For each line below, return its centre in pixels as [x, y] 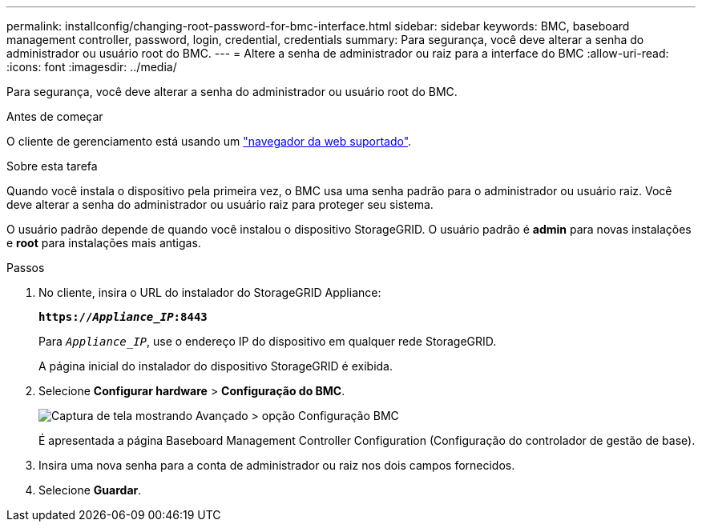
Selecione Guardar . [90, 490]
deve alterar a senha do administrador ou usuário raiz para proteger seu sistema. [220, 204]
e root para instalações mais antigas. [104, 243]
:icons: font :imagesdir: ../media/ [92, 67]
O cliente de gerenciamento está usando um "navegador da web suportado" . [209, 141]
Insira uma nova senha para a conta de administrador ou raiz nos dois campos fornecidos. [277, 465]
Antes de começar [55, 116]
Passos [26, 268]
